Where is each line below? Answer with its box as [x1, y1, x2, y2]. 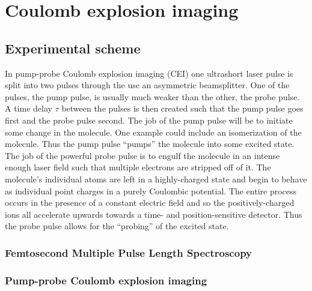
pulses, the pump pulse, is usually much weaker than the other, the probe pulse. [5, 90, 300, 103]
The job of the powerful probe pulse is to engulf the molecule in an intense [5, 149, 280, 161]
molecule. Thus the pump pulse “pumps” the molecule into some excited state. [5, 137, 295, 150]
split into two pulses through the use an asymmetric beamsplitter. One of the [5, 79, 290, 91]
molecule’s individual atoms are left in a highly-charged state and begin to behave [5, 172, 307, 185]
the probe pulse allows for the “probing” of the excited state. [5, 220, 229, 232]
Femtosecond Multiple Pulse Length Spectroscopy [5, 245, 252, 260]
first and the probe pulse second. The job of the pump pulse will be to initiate [5, 113, 293, 126]
